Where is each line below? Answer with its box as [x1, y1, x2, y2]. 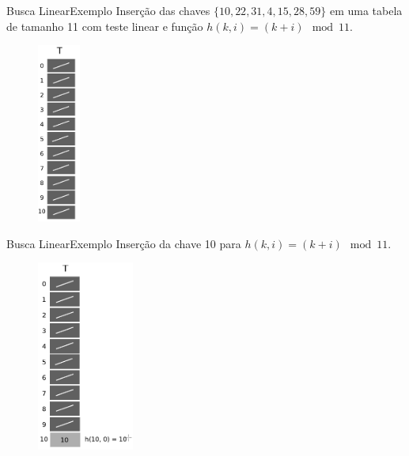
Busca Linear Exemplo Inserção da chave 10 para [6, 235, 241, 251]
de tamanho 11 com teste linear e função [6, 17, 203, 34]
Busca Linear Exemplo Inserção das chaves [6, 2, 210, 18]
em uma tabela [329, 2, 403, 18]
